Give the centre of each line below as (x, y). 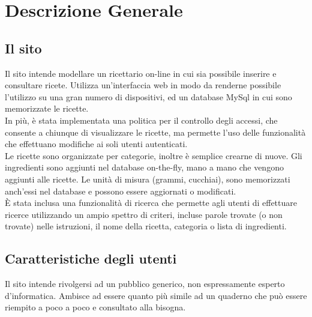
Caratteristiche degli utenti (91, 258)
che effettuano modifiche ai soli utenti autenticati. (96, 144)
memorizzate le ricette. (47, 108)
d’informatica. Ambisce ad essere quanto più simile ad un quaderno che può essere (156, 295)
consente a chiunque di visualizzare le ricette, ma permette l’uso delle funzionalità (155, 132)
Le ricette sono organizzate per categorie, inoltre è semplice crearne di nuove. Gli (154, 155)
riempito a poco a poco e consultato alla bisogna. (95, 307)
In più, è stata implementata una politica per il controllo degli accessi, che (141, 120)
